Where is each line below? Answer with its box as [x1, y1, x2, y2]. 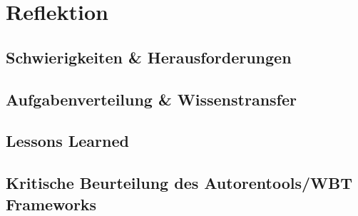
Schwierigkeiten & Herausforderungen [6, 46, 292, 68]
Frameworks [6, 192, 97, 215]
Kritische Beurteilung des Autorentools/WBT [6, 172, 352, 194]
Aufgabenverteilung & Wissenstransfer [6, 88, 297, 110]
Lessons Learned [6, 130, 129, 152]
